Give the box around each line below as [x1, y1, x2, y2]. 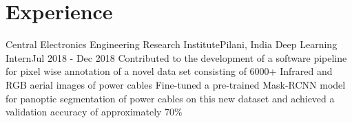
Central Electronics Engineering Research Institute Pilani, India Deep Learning [6, 37, 338, 52]
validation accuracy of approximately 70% [6, 104, 183, 119]
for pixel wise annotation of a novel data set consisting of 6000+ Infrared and [6, 64, 333, 78]
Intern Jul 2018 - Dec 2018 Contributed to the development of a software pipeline [6, 50, 347, 65]
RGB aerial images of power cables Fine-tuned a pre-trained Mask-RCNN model [6, 77, 346, 91]
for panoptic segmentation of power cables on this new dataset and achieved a [6, 91, 335, 105]
